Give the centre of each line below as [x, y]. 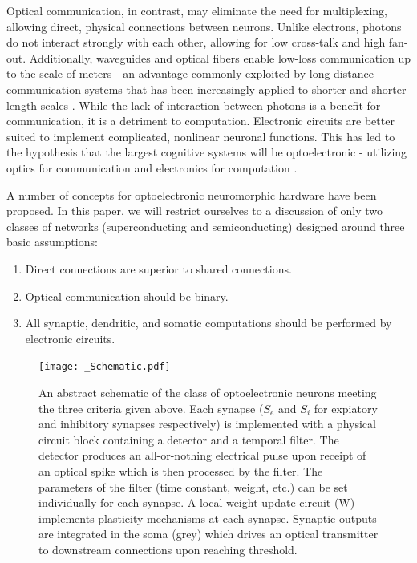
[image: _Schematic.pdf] [105, 367]
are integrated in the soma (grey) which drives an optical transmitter [208, 534]
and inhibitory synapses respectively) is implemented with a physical [207, 424]
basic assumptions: [52, 242]
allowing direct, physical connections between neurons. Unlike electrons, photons [204, 26]
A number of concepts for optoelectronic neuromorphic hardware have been [192, 194]
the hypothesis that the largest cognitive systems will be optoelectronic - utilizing [207, 152]
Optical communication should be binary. [127, 296]
